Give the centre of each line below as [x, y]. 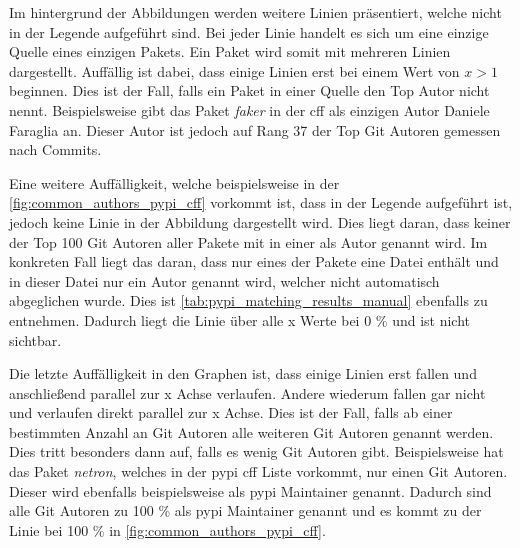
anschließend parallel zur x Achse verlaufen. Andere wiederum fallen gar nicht [247, 392]
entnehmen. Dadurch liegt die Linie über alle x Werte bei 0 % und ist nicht [240, 319]
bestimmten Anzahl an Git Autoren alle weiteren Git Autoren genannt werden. [251, 431]
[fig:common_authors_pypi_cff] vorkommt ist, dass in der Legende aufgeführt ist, [261, 202]
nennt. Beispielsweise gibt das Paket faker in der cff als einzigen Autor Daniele [249, 109]
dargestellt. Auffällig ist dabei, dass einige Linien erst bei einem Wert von [234, 70]
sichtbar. [35, 339]
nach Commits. [55, 149]
